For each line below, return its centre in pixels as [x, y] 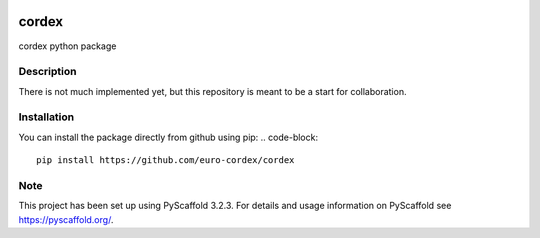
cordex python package [67, 46]
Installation [46, 117]
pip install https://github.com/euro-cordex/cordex [165, 160]
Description [47, 72]
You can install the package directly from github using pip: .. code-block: [168, 137]
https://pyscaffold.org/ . [66, 219]
